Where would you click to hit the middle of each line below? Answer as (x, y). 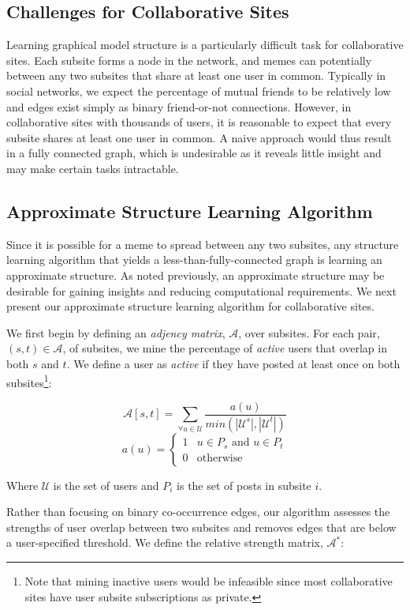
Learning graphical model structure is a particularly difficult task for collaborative (205, 45)
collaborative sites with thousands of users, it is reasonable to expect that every (199, 122)
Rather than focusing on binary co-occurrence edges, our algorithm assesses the (198, 512)
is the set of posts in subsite (244, 485)
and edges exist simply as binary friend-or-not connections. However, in (179, 106)
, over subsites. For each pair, (309, 332)
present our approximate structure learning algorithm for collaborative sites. (190, 306)
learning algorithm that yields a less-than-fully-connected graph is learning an (194, 260)
